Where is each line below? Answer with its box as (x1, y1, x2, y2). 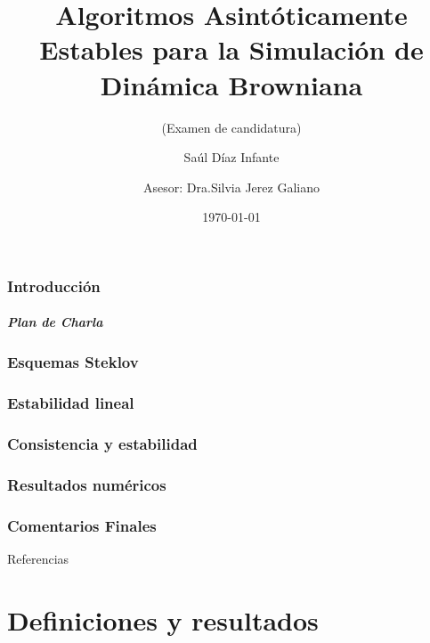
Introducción (7, 274, 101, 297)
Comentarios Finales (7, 514, 157, 536)
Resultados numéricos (7, 473, 166, 495)
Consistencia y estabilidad (7, 433, 198, 455)
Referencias (7, 549, 69, 568)
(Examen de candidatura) (161, 118, 302, 136)
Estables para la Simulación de (39, 31, 424, 68)
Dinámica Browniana (100, 66, 363, 102)
